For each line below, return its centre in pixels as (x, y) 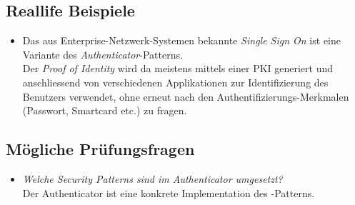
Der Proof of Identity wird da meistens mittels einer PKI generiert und (178, 68)
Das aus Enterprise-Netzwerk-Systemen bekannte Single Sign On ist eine (181, 40)
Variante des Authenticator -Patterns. (102, 54)
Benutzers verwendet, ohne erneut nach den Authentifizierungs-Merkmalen (186, 96)
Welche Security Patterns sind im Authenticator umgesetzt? (152, 178)
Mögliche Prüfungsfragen (100, 149)
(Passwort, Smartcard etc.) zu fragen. (105, 110)
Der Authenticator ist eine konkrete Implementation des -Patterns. (169, 192)
